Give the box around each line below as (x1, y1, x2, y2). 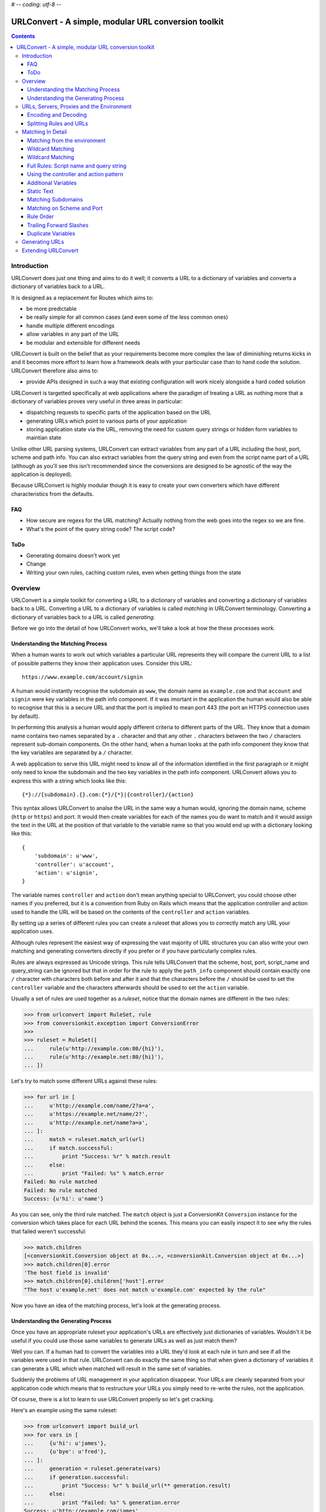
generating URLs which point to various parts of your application (26, 417, 187, 425)
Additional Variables (27, 179, 77, 186)
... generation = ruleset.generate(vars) (24, 1465, 161, 1472)
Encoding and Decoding (27, 111, 87, 119)
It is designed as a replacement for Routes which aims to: (11, 294, 154, 301)
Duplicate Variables (27, 230, 75, 237)
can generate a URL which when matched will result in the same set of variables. (11, 1364, 213, 1372)
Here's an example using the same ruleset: (11, 1407, 118, 1414)
